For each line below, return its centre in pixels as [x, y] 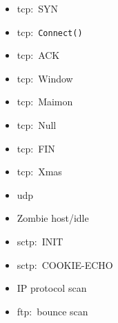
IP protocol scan [52, 288]
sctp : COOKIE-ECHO [65, 264]
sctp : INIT [40, 241]
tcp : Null [37, 125]
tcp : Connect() [50, 32]
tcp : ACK [38, 55]
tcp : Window [45, 78]
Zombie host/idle [53, 218]
